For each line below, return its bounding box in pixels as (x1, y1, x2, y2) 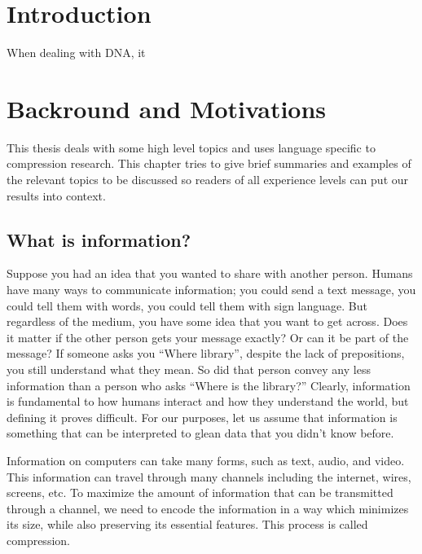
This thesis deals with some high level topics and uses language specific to (7, 138, 376, 156)
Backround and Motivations (7, 91, 327, 125)
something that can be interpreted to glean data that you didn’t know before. (7, 424, 394, 442)
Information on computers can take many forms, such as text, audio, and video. (7, 451, 405, 468)
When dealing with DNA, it (7, 44, 146, 61)
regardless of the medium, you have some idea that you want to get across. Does (7, 313, 408, 330)
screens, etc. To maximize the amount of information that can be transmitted (7, 484, 393, 501)
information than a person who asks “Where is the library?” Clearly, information (7, 376, 411, 394)
